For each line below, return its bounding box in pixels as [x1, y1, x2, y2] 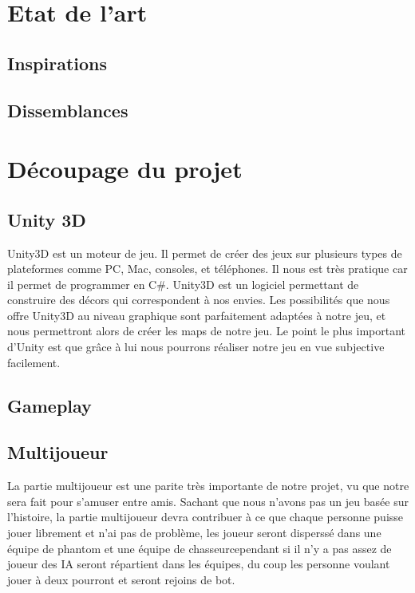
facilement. [7, 354, 61, 370]
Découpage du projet [7, 152, 243, 185]
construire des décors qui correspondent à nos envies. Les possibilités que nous [7, 291, 390, 308]
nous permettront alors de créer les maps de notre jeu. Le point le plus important [7, 322, 405, 339]
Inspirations [7, 50, 108, 75]
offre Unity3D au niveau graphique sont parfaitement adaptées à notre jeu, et [7, 306, 386, 323]
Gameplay [7, 393, 92, 417]
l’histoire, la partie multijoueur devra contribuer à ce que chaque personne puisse [7, 508, 404, 525]
